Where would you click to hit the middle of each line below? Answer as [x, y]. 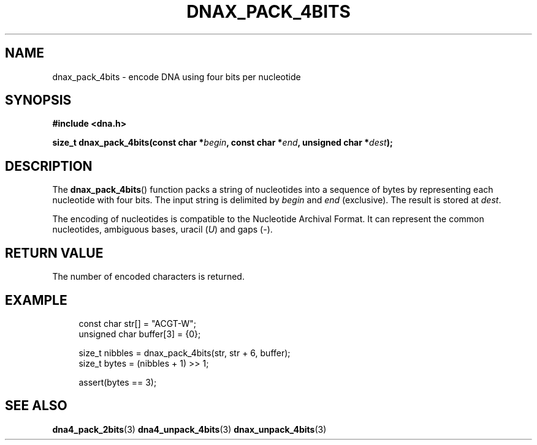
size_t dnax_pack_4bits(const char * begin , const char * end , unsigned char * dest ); [223, 143]
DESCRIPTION [49, 166]
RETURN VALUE [54, 253]
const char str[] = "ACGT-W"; [138, 323]
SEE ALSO [36, 406]
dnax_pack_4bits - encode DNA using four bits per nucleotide [177, 77]
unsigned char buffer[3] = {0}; [140, 334]
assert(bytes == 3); [118, 382]
